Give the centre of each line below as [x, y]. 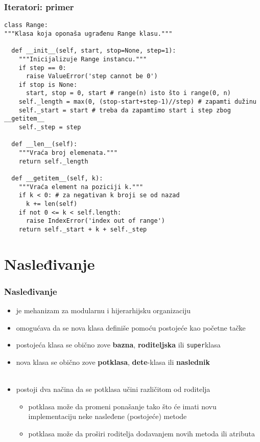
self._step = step [50, 127]
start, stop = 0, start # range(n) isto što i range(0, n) [128, 93]
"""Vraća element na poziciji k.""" [81, 187]
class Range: [26, 25]
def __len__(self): [44, 144]
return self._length [53, 161]
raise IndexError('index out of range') [95, 221]
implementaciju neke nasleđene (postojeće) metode [108, 416]
